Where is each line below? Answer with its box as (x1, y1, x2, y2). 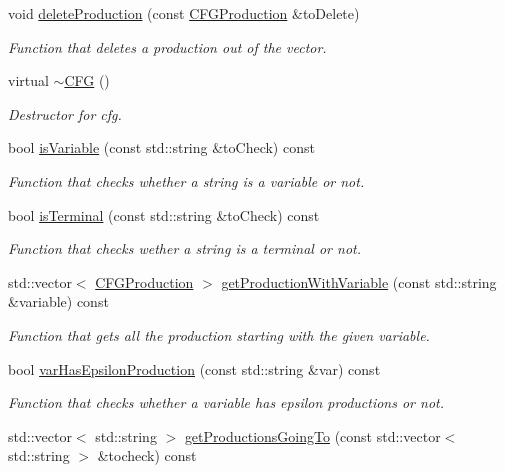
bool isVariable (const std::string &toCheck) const (8, 137, 315, 158)
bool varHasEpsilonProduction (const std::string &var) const (8, 358, 381, 379)
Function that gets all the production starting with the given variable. (8, 324, 430, 345)
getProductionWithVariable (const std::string (221, 271, 497, 292)
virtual (8, 70, 49, 91)
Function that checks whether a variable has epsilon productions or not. (8, 392, 445, 413)
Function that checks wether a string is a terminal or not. (8, 238, 361, 259)
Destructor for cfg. (8, 103, 122, 124)
